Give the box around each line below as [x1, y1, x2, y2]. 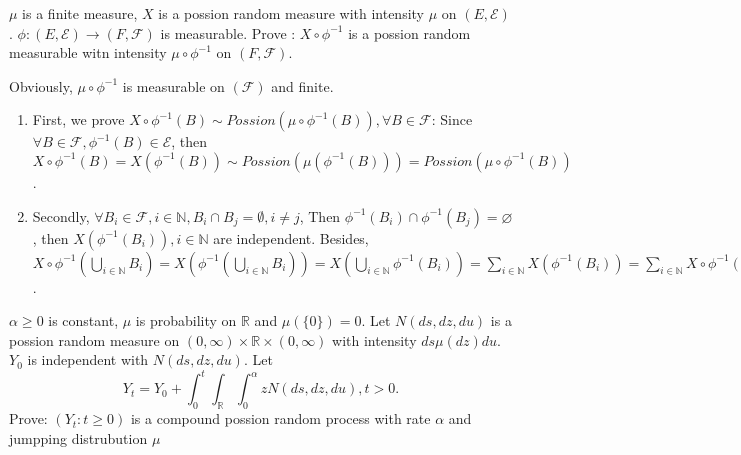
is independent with [27, 349, 149, 370]
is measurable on [122, 75, 225, 96]
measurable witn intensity [9, 42, 167, 63]
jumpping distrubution [9, 427, 148, 448]
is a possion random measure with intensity [158, 3, 425, 23]
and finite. [271, 75, 334, 96]
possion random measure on [9, 329, 180, 350]
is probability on [135, 310, 237, 331]
